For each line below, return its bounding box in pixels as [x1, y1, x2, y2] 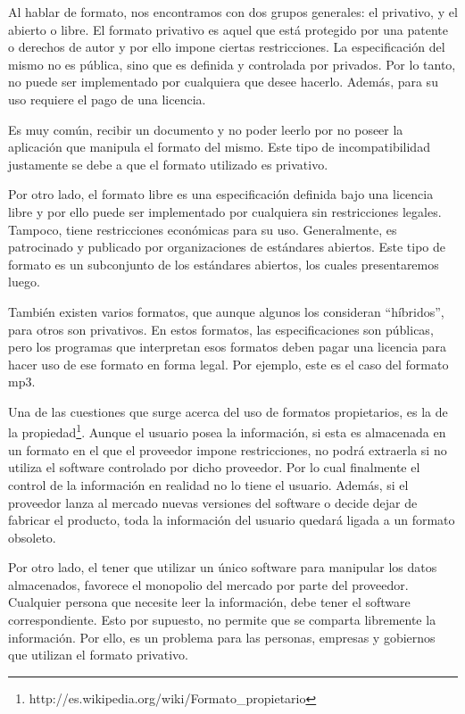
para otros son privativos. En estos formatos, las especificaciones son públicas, [8, 320, 434, 338]
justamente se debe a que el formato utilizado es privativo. [8, 154, 328, 173]
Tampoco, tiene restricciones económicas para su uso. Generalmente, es [8, 220, 397, 238]
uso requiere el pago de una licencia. [8, 89, 206, 108]
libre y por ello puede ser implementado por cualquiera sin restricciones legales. [8, 202, 442, 220]
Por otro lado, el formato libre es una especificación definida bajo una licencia [8, 185, 434, 203]
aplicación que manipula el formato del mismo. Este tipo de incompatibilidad [8, 137, 430, 156]
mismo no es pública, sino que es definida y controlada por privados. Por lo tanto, [8, 54, 456, 73]
